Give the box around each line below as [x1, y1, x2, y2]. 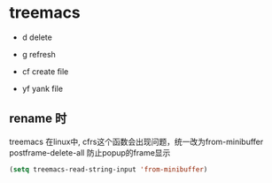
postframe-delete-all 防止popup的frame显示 [9, 147, 171, 157]
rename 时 [9, 111, 67, 126]
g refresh [21, 49, 56, 59]
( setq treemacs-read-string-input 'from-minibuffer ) [9, 164, 208, 174]
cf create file [21, 65, 69, 77]
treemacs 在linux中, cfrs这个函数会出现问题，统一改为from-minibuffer [9, 136, 264, 147]
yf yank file [21, 83, 64, 94]
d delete [21, 32, 53, 42]
